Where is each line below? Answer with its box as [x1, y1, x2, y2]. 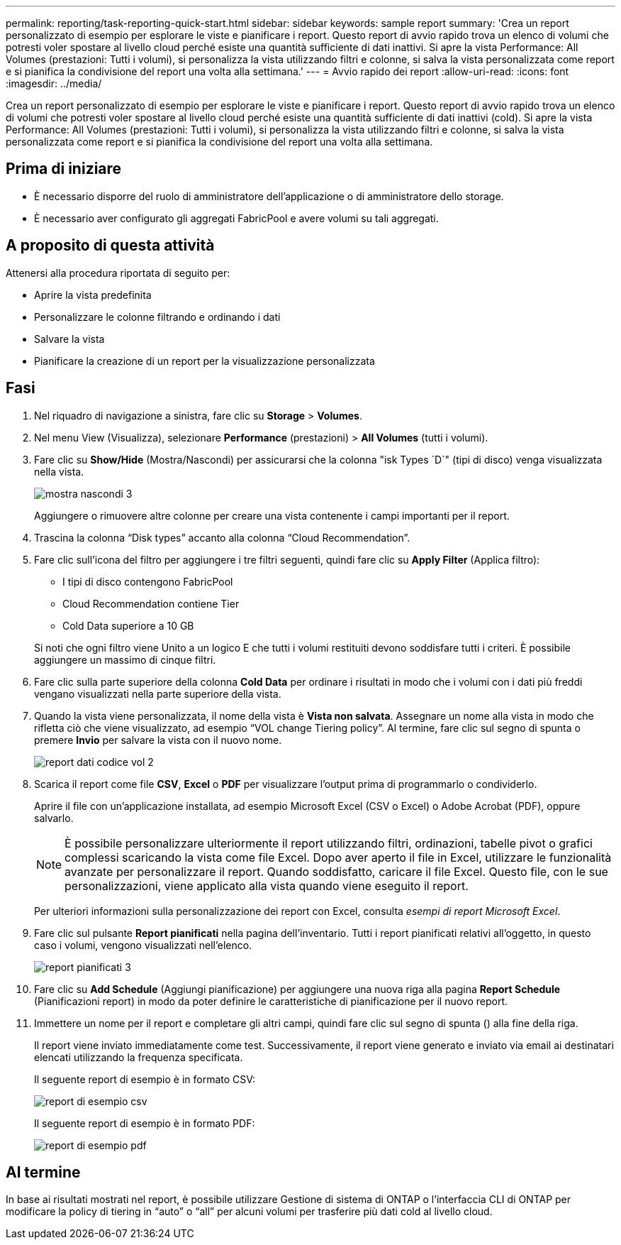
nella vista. [34, 465, 84, 478]
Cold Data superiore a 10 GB [62, 619, 194, 632]
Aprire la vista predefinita [34, 288, 152, 301]
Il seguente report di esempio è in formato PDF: [34, 1117, 255, 1129]
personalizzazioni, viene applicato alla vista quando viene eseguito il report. [65, 878, 469, 893]
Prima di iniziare [6, 160, 122, 178]
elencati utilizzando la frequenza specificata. [34, 1051, 243, 1063]
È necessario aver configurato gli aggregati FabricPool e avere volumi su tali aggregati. [34, 212, 439, 224]
